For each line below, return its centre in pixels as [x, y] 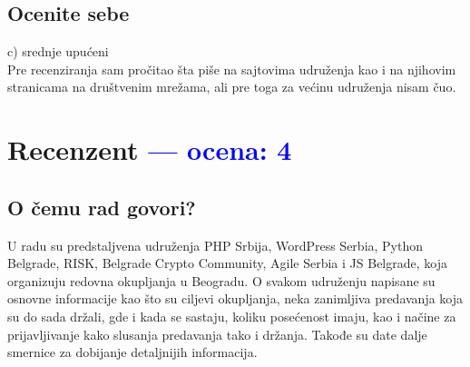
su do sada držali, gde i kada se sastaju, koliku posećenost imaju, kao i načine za [232, 316]
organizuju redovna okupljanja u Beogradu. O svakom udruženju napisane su [221, 280]
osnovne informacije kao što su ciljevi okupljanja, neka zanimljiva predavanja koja [235, 298]
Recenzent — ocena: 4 [150, 149]
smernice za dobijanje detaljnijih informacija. [132, 352]
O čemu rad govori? [102, 207]
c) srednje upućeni [58, 51]
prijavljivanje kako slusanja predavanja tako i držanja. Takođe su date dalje [217, 334]
